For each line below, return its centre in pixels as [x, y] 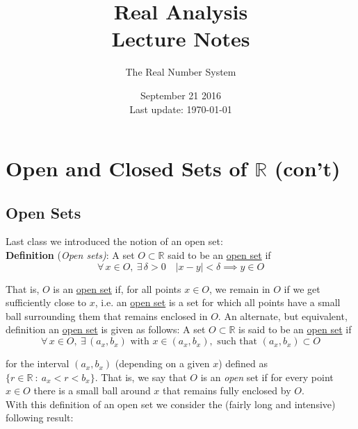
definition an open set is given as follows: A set [106, 329]
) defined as [243, 363]
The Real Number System [181, 72]
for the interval [38, 363]
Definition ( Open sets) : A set [70, 255]
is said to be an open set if [295, 329]
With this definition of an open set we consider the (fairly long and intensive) [171, 404]
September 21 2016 [181, 95]
